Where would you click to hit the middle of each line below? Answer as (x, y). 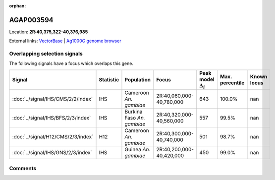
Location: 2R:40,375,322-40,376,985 (49, 32)
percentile (232, 83)
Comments (23, 168)
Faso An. (135, 118)
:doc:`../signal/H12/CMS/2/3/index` (53, 137)
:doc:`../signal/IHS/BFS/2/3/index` (52, 118)
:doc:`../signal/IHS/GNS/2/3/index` (52, 153)
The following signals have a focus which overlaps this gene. (71, 63)
